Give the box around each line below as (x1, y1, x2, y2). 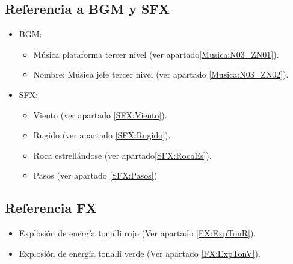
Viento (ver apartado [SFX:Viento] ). (33, 108, 167, 121)
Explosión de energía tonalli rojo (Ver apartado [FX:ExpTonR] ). (19, 227, 256, 239)
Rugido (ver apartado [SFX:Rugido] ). (33, 129, 171, 141)
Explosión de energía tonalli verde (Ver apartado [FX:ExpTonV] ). (19, 247, 261, 259)
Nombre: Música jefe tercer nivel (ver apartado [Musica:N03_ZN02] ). (33, 68, 289, 81)
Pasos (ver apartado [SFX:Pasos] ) (33, 169, 158, 182)
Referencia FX (5, 198, 97, 217)
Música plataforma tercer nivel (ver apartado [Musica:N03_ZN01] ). (33, 48, 279, 60)
